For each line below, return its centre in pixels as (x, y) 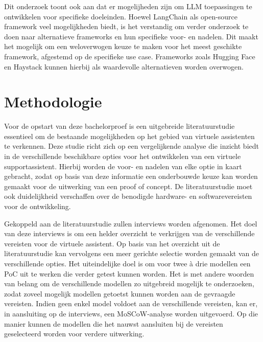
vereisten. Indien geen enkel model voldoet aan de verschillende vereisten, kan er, (131, 303)
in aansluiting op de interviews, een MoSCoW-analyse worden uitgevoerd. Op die (131, 313)
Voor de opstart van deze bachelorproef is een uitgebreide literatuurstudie (119, 126)
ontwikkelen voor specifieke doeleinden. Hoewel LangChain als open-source (121, 16)
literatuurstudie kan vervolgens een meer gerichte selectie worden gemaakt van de (131, 253)
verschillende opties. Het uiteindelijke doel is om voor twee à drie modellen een (127, 263)
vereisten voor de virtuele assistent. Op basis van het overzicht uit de (112, 243)
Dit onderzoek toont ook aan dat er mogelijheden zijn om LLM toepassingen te (128, 6)
